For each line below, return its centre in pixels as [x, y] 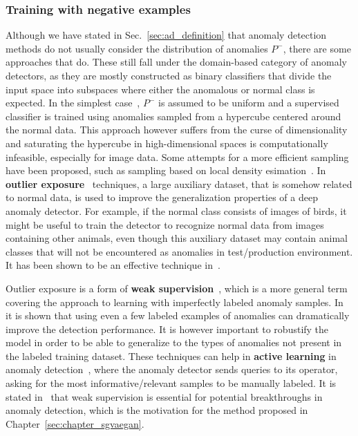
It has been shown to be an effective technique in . [113, 265]
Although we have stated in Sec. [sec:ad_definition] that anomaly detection [166, 35]
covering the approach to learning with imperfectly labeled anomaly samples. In [175, 302]
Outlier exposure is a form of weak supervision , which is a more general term [177, 288]
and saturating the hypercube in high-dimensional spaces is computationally [167, 143]
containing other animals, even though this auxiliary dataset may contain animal [177, 238]
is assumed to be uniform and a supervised [248, 103]
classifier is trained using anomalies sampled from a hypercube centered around [173, 116]
